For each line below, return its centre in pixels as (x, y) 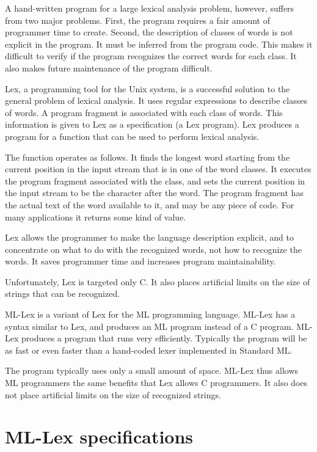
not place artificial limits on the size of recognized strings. (113, 394)
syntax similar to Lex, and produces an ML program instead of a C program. (149, 326)
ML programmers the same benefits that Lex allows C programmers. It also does (156, 383)
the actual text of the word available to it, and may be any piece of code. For (150, 204)
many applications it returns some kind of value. (96, 217)
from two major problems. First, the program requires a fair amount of (138, 20)
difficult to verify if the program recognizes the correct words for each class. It (151, 56)
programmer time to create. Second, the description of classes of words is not (149, 32)
